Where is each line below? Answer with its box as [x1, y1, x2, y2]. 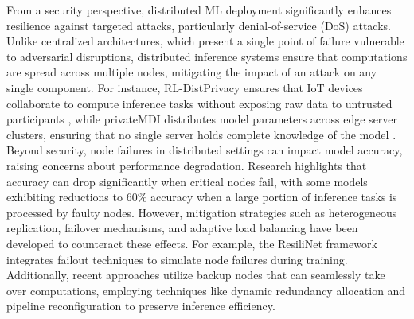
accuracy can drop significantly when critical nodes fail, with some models [6, 173, 368, 189]
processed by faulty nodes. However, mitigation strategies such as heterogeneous [6, 204, 397, 220]
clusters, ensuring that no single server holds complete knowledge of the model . [6, 126, 396, 142]
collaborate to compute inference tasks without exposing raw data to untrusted [6, 95, 393, 111]
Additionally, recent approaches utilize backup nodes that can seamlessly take [6, 266, 385, 283]
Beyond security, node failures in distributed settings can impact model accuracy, [6, 142, 403, 158]
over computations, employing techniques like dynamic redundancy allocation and [6, 282, 406, 298]
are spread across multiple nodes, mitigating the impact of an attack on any [6, 64, 377, 80]
